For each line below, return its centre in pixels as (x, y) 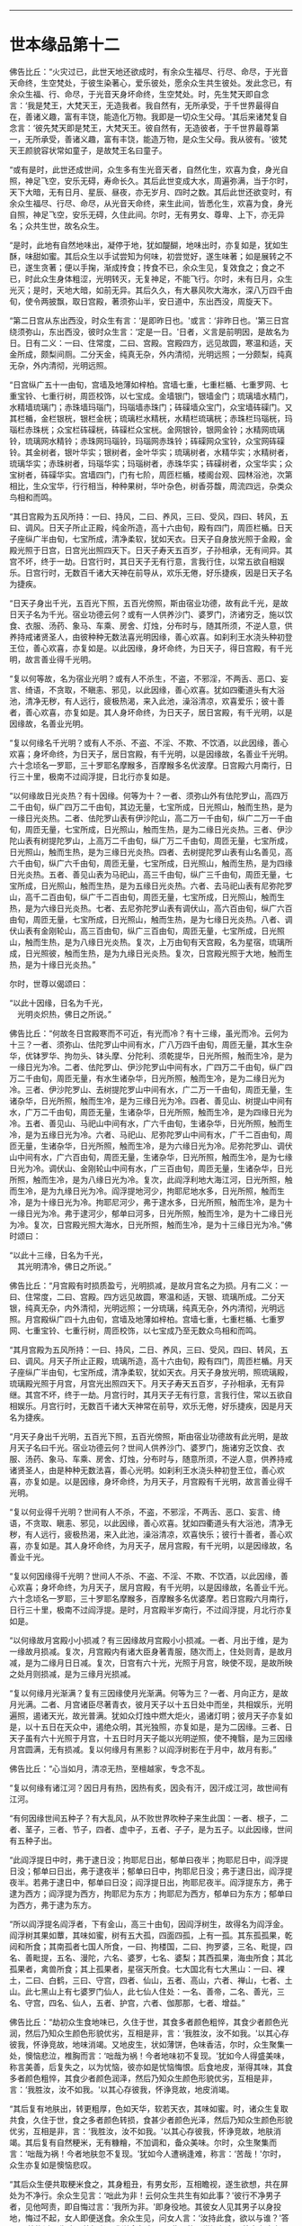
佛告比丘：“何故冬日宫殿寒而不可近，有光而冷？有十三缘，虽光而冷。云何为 (149, 1033)
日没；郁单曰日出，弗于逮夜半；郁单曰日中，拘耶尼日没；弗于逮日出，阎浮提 (151, 1871)
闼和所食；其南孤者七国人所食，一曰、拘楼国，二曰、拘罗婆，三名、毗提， (147, 1946)
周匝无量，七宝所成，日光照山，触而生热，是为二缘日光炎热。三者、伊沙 (159, 829)
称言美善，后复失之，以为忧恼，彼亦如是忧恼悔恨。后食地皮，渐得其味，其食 (151, 2067)
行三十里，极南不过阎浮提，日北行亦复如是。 (92, 777)
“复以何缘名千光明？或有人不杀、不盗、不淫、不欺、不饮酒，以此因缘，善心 (149, 742)
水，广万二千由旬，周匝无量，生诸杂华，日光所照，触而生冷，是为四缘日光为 (151, 1112)
